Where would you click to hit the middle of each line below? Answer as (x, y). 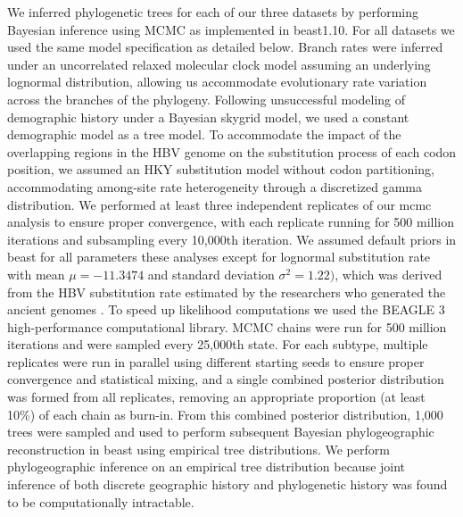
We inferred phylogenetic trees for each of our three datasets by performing (213, 12)
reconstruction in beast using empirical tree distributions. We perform (198, 449)
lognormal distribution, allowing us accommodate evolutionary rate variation (217, 82)
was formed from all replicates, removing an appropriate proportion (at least (216, 397)
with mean (36, 274)
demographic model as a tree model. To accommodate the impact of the (204, 134)
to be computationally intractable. (101, 501)
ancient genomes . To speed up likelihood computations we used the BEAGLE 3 (226, 309)
